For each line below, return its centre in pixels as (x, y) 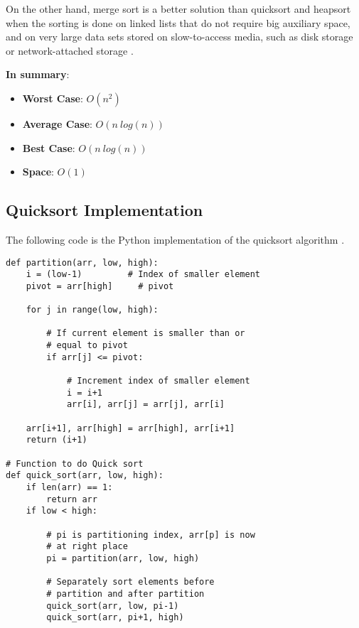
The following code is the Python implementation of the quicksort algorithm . (175, 239)
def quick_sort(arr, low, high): (85, 476)
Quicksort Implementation (105, 210)
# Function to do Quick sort (75, 464)
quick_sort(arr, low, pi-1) (113, 606)
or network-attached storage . (70, 50)
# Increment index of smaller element (158, 381)
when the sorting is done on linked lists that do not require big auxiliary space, (178, 22)
